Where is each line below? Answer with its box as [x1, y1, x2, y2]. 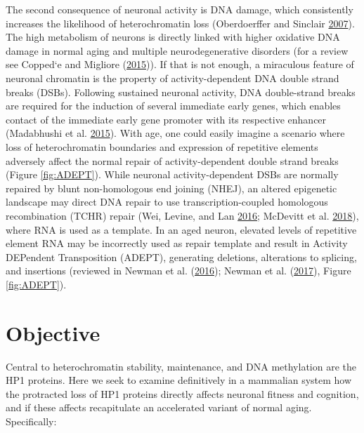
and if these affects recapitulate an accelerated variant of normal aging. [6, 400, 312, 415]
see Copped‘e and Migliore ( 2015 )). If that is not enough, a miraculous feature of [6, 57, 354, 72]
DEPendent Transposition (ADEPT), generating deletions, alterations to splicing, [6, 249, 357, 264]
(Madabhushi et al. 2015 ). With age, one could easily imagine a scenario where [6, 126, 345, 140]
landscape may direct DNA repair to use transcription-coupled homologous [6, 194, 328, 209]
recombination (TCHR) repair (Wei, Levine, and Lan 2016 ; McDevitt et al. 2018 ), [6, 208, 359, 222]
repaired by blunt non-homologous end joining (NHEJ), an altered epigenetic [6, 180, 337, 195]
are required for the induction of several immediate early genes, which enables [6, 98, 341, 113]
